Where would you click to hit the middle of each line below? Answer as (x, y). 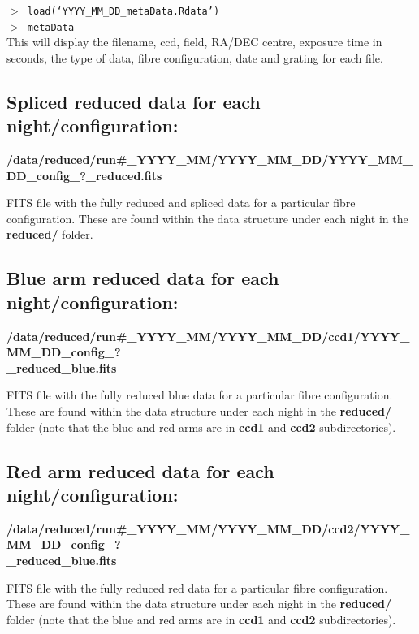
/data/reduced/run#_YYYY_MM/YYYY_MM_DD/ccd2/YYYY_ (208, 528)
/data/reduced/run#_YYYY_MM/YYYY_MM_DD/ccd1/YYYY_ (208, 336)
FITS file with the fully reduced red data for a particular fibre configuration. (197, 587)
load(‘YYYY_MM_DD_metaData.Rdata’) (123, 11)
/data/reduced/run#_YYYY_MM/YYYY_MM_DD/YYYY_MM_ (209, 160)
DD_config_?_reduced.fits (84, 175)
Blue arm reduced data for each (143, 278)
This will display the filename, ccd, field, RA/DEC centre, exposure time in (194, 42)
